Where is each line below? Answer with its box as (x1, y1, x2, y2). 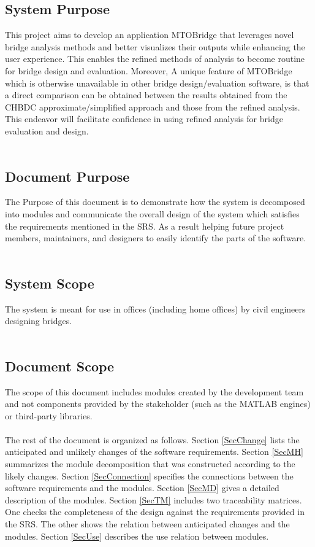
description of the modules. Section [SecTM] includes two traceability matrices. (5, 493, 302, 506)
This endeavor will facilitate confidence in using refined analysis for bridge (5, 112, 283, 125)
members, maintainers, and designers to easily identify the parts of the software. (5, 231, 306, 244)
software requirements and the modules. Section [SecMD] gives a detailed (5, 481, 279, 494)
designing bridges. (5, 314, 72, 327)
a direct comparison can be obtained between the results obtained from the (5, 88, 287, 101)
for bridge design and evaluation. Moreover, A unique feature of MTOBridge (5, 64, 292, 77)
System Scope (5, 273, 94, 292)
